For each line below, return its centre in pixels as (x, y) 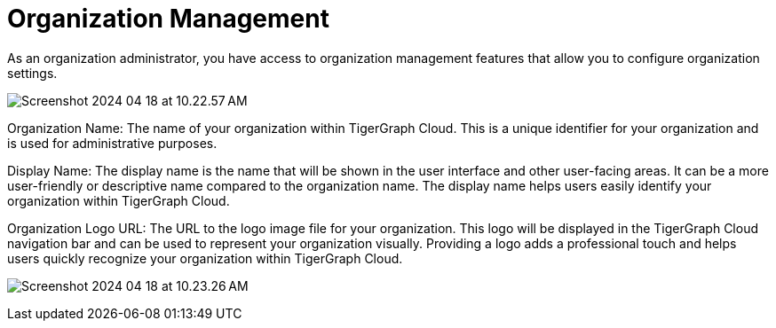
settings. (32, 73)
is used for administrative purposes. (112, 143)
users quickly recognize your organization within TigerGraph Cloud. (205, 258)
